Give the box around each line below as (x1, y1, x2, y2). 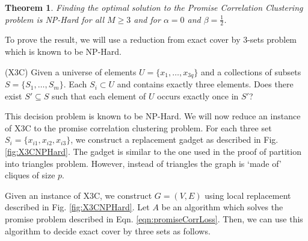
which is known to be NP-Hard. (5, 45, 122, 58)
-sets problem (247, 33, 297, 46)
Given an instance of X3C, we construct (5, 189, 152, 201)
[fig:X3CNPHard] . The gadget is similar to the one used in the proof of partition (5, 145, 301, 158)
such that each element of (51, 89, 146, 102)
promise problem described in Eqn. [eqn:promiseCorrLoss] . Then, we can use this (5, 213, 303, 225)
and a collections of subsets (200, 65, 301, 78)
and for (134, 13, 161, 25)
